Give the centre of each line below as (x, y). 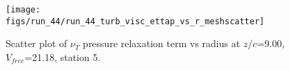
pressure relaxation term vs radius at (162, 43)
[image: (23, 10)
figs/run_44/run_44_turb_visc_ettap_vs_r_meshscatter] (135, 21)
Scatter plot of (37, 43)
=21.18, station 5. (63, 56)
